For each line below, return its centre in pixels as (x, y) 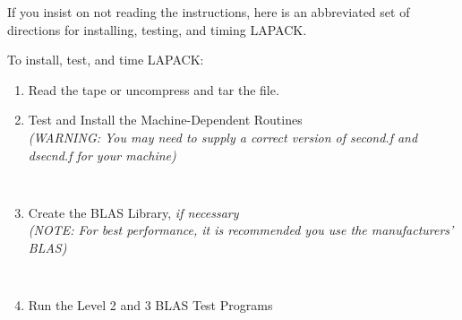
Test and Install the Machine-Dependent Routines (165, 120)
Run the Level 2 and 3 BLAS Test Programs (150, 305)
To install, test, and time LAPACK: (106, 60)
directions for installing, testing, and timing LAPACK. (157, 29)
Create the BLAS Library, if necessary (133, 212)
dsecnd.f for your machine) (102, 155)
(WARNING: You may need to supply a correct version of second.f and (223, 137)
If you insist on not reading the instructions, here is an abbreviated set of (209, 12)
